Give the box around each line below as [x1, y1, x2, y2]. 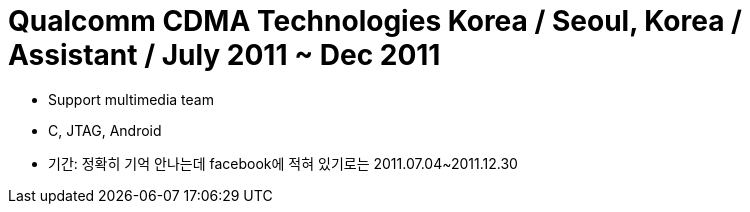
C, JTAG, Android [48, 121, 162, 139]
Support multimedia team [48, 90, 214, 108]
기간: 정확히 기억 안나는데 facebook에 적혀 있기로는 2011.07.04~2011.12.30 [48, 154, 518, 172]
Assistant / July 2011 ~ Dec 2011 [8, 38, 441, 72]
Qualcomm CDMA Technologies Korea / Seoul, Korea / [8, 4, 742, 38]
